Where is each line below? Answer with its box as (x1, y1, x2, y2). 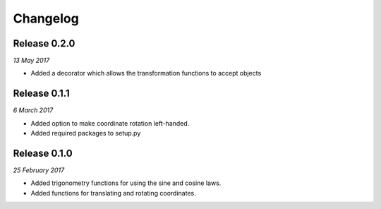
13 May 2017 (13, 56, 50, 65)
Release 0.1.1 (13, 88, 70, 100)
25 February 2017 (13, 166, 65, 174)
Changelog (13, 11, 79, 26)
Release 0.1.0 (13, 147, 73, 159)
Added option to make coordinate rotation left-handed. (30, 119, 190, 127)
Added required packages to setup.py (30, 129, 141, 138)
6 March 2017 (13, 106, 54, 114)
